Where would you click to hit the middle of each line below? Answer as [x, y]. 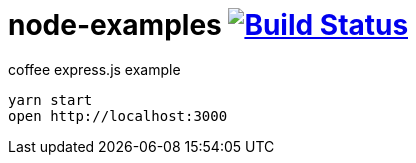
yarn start [50, 99]
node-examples [115, 25]
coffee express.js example [94, 69]
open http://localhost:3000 [118, 115]
